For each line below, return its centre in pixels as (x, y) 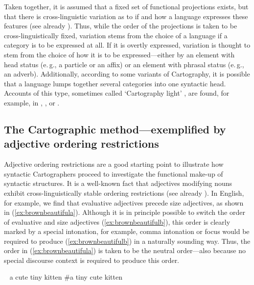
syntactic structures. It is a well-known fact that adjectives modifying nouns (118, 183)
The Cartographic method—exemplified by (115, 129)
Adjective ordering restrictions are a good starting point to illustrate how (114, 164)
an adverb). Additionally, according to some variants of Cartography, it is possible (127, 74)
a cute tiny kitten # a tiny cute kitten (66, 276)
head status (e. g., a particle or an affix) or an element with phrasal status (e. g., (124, 64)
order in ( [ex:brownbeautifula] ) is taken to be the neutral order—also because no (125, 250)
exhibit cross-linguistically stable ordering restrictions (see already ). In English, (124, 193)
